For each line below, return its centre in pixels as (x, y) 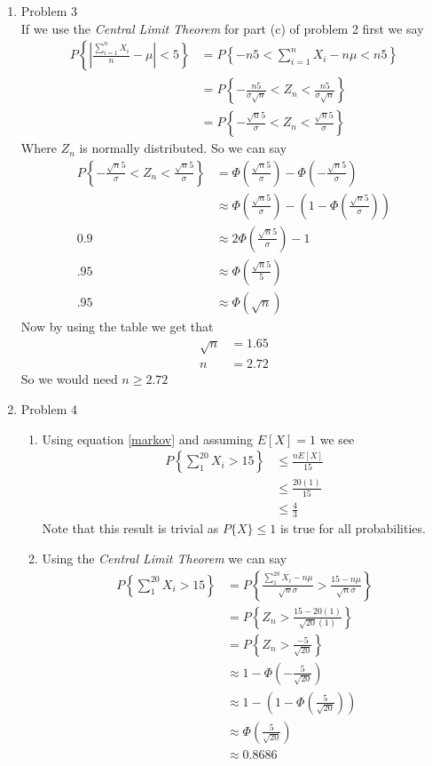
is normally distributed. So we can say (183, 148)
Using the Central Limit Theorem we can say (165, 558)
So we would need (69, 379)
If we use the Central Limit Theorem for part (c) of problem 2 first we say (222, 28)
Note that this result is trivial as (130, 528)
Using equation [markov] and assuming (148, 439)
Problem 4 (49, 409)
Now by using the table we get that (117, 327)
